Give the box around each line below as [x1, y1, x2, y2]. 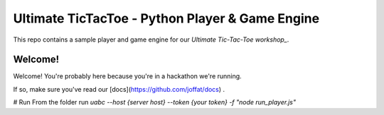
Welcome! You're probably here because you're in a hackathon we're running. [13, 72, 242, 80]
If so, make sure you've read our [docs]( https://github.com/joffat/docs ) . [13, 85, 225, 93]
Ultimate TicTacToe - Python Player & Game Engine [13, 11, 320, 26]
